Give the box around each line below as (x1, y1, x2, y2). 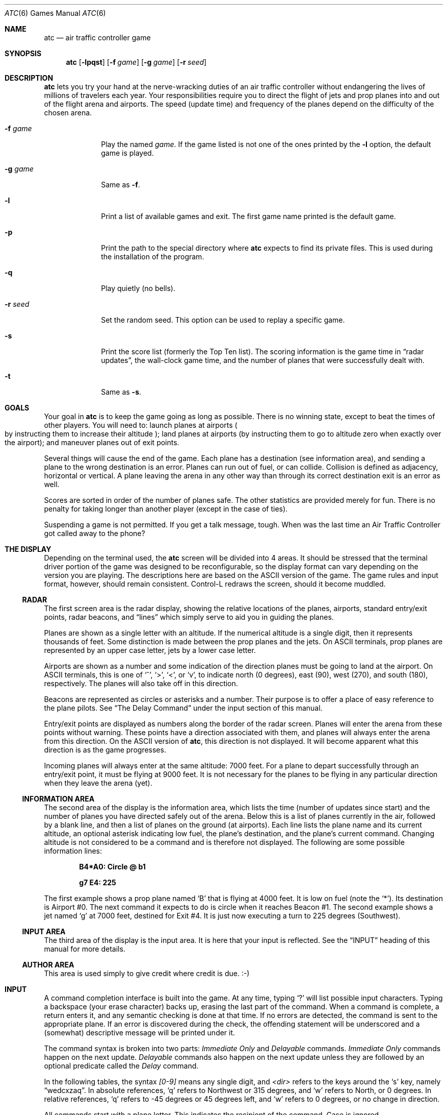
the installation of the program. (101, 252, 204, 261)
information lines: (44, 846, 102, 855)
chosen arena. (44, 108, 92, 117)
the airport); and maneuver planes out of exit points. (5, 438, 179, 447)
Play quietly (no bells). (101, 284, 175, 293)
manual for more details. (44, 944, 125, 953)
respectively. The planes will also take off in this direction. (44, 679, 238, 688)
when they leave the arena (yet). (44, 779, 152, 787)
